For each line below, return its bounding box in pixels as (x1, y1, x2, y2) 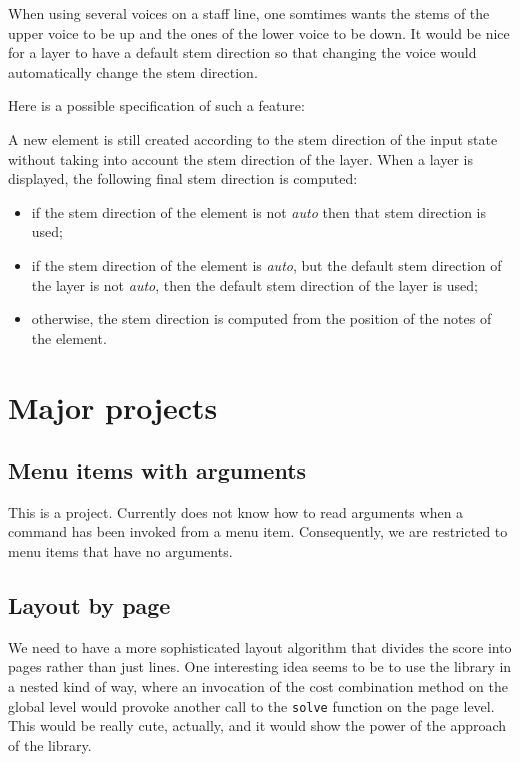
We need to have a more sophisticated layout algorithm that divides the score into (8, 636, 512, 657)
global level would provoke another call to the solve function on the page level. (8, 695, 495, 716)
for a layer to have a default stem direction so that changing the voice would (8, 42, 477, 63)
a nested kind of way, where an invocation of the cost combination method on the (8, 676, 508, 697)
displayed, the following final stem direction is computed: (8, 168, 358, 189)
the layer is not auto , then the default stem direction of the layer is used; (31, 274, 478, 295)
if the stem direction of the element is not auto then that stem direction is (31, 201, 487, 222)
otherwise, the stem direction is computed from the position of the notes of (31, 308, 492, 329)
